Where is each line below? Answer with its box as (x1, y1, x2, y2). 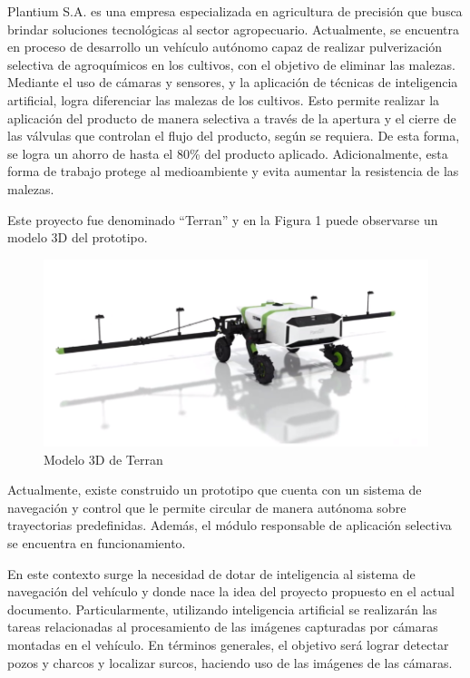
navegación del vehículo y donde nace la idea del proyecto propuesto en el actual (7, 582, 455, 601)
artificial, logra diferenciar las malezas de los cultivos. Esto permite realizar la (7, 90, 440, 109)
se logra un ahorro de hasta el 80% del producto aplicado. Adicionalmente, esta (7, 143, 448, 162)
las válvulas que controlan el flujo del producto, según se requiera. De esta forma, (7, 126, 460, 145)
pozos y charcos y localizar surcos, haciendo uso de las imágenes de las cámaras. (7, 653, 453, 672)
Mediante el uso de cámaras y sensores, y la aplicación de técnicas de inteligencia (7, 73, 458, 92)
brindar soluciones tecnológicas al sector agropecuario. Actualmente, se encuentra (7, 19, 459, 38)
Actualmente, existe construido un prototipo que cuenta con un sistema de (7, 480, 422, 499)
